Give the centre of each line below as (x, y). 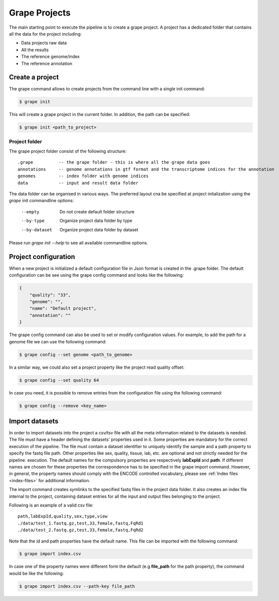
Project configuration (42, 256)
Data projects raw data (44, 43)
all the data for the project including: (46, 34)
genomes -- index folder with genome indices (83, 176)
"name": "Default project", (63, 309)
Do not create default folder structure (97, 211)
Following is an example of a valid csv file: (51, 505)
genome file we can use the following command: (58, 341)
